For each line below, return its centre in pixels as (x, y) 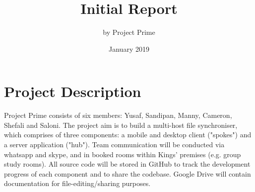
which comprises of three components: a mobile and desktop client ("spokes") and (128, 135)
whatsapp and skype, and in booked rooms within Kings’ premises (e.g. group (123, 154)
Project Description (73, 91)
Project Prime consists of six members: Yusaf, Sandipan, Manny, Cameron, (118, 115)
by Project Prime (129, 32)
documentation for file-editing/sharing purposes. (77, 183)
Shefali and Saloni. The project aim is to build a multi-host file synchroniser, (121, 125)
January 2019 (129, 48)
